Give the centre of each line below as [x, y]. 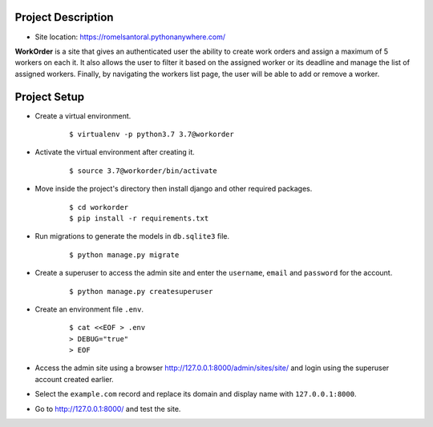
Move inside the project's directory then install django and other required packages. [174, 189]
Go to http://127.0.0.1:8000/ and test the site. [108, 409]
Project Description [64, 17]
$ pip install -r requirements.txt [139, 218]
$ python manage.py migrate [124, 255]
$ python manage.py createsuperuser [141, 291]
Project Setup [50, 97]
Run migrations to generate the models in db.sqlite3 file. [132, 236]
